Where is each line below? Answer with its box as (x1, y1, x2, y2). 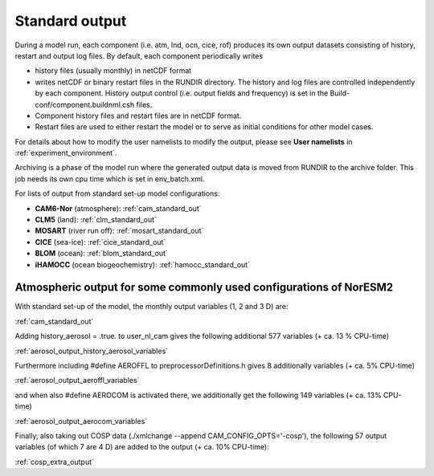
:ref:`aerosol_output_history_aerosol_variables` (14, 346, 169, 356)
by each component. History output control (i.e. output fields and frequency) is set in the (35, 88, 329, 98)
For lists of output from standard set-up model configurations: (14, 189, 220, 198)
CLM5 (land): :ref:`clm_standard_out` (35, 215, 157, 225)
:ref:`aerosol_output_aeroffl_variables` (14, 376, 140, 385)
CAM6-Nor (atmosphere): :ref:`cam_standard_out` (35, 203, 202, 213)
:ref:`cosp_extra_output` (14, 457, 94, 466)
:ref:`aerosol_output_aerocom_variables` (14, 416, 148, 425)
